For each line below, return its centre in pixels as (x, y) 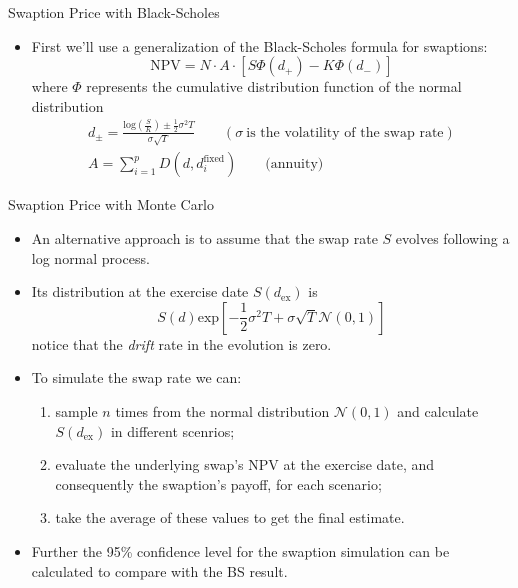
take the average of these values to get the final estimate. (230, 517)
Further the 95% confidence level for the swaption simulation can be (240, 550)
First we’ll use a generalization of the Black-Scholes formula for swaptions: (259, 45)
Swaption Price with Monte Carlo (111, 204)
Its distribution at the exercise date (140, 291)
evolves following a (452, 238)
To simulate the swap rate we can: (136, 377)
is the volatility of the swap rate (345, 132)
